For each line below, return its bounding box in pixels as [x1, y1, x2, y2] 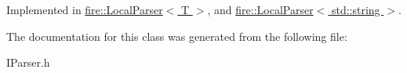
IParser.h [6, 54, 50, 71]
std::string [331, 2, 380, 17]
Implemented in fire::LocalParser [6, 2, 163, 17]
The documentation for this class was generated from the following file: [6, 27, 347, 44]
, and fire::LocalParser [207, 2, 314, 17]
